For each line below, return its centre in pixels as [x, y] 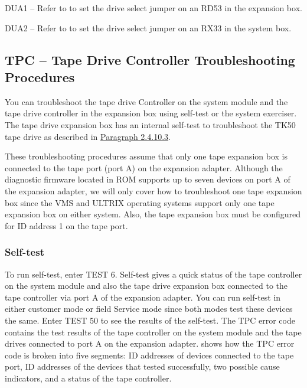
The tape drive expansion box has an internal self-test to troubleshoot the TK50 [150, 124]
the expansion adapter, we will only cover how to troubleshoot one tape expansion [153, 190]
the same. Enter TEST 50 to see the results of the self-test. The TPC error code [150, 320]
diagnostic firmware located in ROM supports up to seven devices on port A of [148, 179]
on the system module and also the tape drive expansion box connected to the [146, 286]
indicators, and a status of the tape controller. [88, 378]
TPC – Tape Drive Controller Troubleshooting [150, 59]
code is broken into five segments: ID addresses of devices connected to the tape [149, 355]
